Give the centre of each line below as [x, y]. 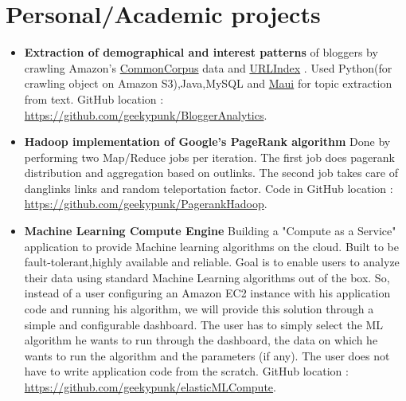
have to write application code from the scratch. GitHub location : [186, 371]
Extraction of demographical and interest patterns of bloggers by [201, 52]
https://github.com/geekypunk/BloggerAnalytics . [146, 114]
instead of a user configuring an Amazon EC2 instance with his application [207, 293]
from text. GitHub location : [94, 98]
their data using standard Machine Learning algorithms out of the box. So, [207, 277]
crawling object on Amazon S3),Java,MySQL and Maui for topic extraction [208, 83]
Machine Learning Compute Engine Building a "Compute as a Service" [210, 231]
